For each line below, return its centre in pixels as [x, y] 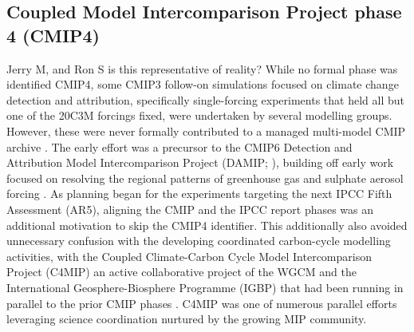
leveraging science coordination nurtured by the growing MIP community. [187, 319]
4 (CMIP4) [53, 35]
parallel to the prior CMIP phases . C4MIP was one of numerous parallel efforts [202, 303]
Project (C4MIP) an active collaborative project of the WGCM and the [181, 272]
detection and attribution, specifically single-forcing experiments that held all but [205, 99]
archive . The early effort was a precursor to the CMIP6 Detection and [179, 146]
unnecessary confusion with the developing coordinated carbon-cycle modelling [199, 241]
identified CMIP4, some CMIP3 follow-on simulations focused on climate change [203, 84]
